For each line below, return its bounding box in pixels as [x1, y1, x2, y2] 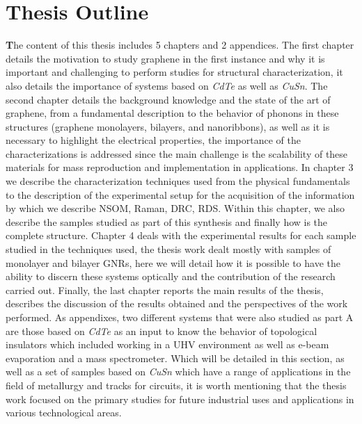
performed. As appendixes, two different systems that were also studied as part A [6, 310, 354, 324]
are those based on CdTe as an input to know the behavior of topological [6, 323, 317, 338]
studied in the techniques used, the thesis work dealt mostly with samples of [6, 242, 331, 256]
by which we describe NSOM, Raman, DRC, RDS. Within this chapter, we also [6, 201, 345, 215]
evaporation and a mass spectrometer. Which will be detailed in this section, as [6, 350, 345, 365]
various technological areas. [6, 405, 122, 420]
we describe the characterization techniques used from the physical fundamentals [6, 174, 350, 188]
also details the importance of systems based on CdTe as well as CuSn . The [6, 78, 328, 92]
